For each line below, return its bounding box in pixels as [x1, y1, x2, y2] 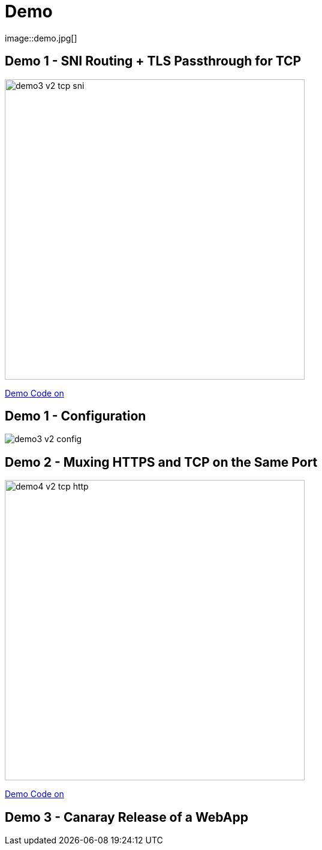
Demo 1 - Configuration [5, 408, 146, 424]
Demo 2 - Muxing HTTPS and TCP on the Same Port [5, 454, 318, 470]
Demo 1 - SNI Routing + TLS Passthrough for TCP [5, 53, 302, 69]
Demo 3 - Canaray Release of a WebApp [5, 809, 248, 825]
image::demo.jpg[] [5, 32, 77, 43]
